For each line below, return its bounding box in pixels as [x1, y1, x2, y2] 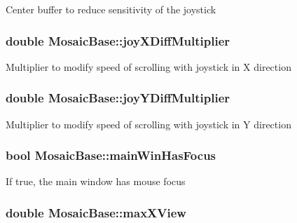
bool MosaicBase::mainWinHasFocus [6, 147, 216, 164]
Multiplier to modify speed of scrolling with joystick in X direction [6, 59, 291, 74]
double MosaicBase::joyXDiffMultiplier [6, 32, 230, 49]
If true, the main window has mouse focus [6, 174, 186, 189]
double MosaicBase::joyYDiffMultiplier [6, 89, 230, 107]
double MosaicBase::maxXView [6, 203, 186, 221]
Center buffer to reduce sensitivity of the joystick [6, 2, 216, 16]
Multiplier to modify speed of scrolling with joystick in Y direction [6, 116, 291, 131]
